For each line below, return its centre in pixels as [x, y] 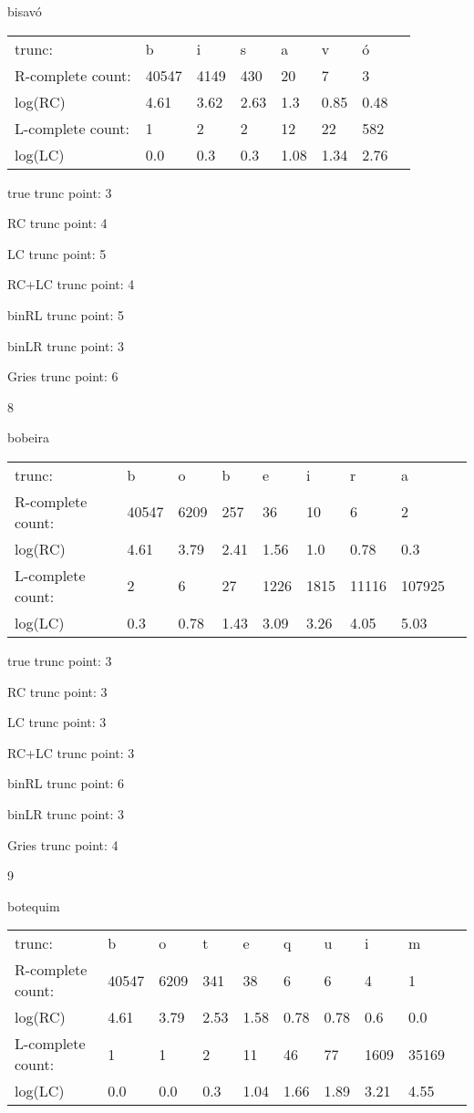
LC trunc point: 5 [57, 253]
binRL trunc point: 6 [66, 783]
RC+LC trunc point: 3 [71, 752]
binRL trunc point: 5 [66, 314]
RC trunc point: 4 [57, 223]
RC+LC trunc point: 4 [71, 284]
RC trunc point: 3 [57, 691]
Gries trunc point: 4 [63, 844]
